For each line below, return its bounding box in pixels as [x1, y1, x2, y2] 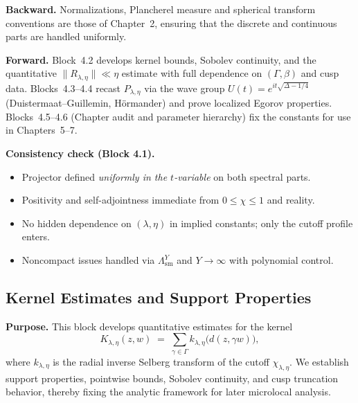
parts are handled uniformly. [6, 29, 127, 44]
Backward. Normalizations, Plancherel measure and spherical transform [6, 2, 316, 16]
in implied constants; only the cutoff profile [169, 215, 353, 230]
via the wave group [144, 80, 225, 95]
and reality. [267, 192, 315, 207]
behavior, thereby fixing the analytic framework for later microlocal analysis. [6, 384, 331, 399]
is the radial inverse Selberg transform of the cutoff [53, 354, 269, 368]
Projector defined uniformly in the [21, 169, 168, 183]
